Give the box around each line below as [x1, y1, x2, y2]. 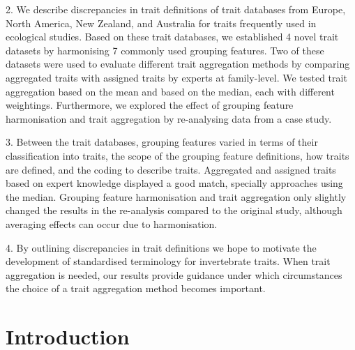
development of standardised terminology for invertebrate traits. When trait [6, 254, 331, 268]
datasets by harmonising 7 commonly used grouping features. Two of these [6, 43, 324, 57]
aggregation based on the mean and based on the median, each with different [6, 84, 335, 98]
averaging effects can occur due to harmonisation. [6, 216, 218, 231]
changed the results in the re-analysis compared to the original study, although [6, 203, 342, 218]
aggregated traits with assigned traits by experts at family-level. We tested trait [6, 70, 347, 84]
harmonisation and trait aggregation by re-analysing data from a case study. [6, 111, 332, 125]
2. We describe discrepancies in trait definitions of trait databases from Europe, [6, 2, 346, 16]
